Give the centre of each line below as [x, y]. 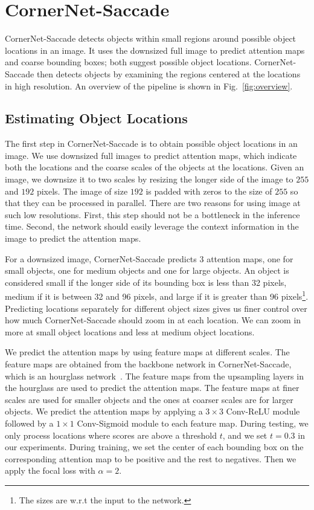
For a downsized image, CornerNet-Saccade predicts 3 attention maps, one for [149, 258]
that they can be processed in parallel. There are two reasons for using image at [153, 203]
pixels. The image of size [82, 191]
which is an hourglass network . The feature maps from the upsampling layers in [154, 376]
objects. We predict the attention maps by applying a [104, 411]
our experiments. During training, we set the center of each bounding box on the [154, 447]
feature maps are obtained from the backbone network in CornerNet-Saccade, [148, 364]
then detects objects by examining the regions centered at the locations [168, 73]
